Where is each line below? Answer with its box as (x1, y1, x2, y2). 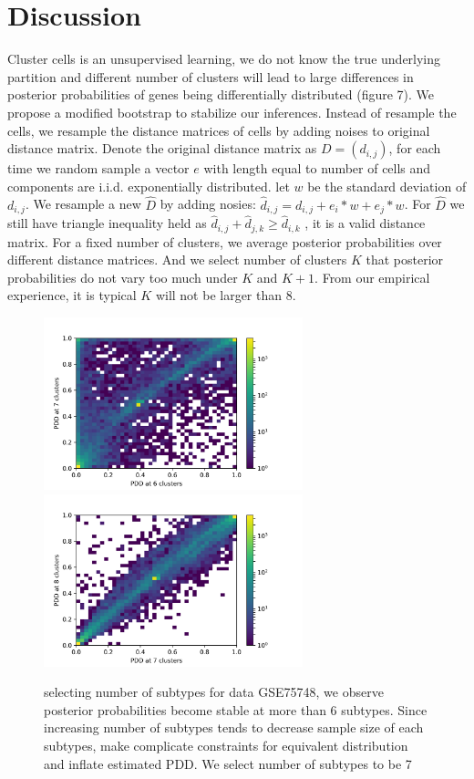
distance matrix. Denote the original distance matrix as (7, 139, 317, 158)
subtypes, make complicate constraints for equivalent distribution (44, 735, 408, 754)
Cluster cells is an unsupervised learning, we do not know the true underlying (7, 49, 441, 68)
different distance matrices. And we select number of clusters (7, 250, 347, 269)
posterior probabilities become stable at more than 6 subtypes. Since (44, 700, 428, 719)
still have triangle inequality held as (7, 213, 207, 233)
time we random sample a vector (7, 159, 190, 178)
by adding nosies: (160, 194, 256, 213)
